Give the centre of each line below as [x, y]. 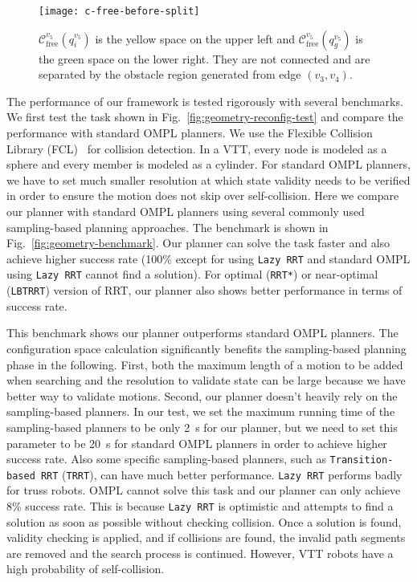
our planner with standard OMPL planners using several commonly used [186, 211]
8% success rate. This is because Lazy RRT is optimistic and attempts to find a [200, 506]
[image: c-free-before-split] [119, 11]
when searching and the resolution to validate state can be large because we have [206, 380]
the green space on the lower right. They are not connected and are [204, 58]
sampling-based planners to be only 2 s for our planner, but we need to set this [202, 427]
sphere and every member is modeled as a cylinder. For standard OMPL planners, [208, 164]
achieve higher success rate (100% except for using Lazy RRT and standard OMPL [208, 258]
